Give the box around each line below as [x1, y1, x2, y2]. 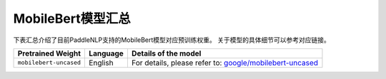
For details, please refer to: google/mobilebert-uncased [131, 58, 318, 68]
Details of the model [131, 48, 202, 58]
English [89, 58, 114, 68]
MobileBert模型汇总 [13, 11, 132, 26]
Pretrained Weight [17, 48, 81, 58]
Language [89, 48, 124, 58]
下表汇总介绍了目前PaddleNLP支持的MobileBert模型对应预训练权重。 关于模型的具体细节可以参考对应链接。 [13, 36, 330, 44]
